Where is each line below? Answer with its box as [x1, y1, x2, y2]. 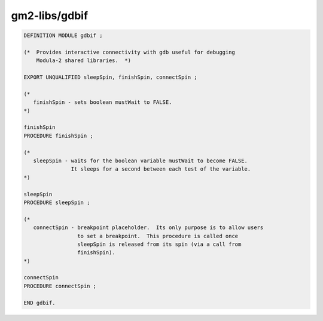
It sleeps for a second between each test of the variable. [71, 166, 251, 172]
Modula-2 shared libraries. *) [36, 57, 132, 64]
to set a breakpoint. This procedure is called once [77, 233, 239, 239]
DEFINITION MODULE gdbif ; [23, 32, 103, 39]
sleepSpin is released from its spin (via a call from [77, 240, 242, 248]
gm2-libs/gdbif [11, 9, 89, 22]
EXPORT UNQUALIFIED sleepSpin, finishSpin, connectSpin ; [23, 74, 197, 81]
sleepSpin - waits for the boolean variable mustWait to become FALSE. [33, 158, 248, 164]
